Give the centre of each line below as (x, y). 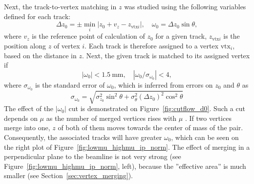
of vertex (67, 46)
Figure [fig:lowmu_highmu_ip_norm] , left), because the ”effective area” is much (125, 166)
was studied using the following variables (185, 6)
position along (25, 46)
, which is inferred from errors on (163, 84)
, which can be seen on (205, 137)
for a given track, (181, 36)
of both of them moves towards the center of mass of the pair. (150, 127)
